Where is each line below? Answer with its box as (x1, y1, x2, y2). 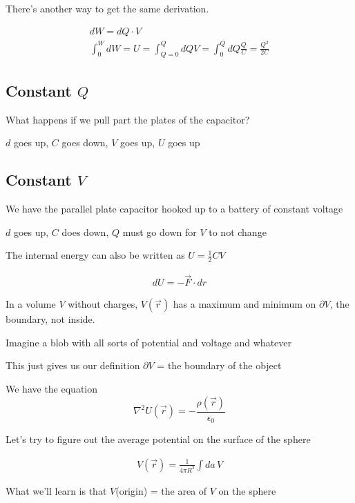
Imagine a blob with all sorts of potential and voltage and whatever (6, 335, 292, 349)
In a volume (6, 297, 56, 311)
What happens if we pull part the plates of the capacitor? (6, 112, 250, 126)
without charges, (68, 297, 138, 311)
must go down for (122, 224, 197, 239)
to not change (209, 224, 267, 239)
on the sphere (218, 483, 276, 497)
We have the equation (6, 381, 97, 395)
